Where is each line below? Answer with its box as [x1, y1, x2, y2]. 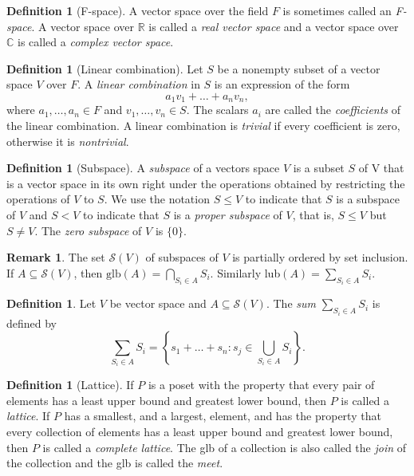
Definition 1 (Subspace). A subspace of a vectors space [6, 159, 280, 176]
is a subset [293, 159, 345, 176]
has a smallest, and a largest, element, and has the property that [64, 407, 381, 424]
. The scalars [186, 101, 249, 118]
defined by [6, 314, 57, 331]
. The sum [266, 295, 316, 312]
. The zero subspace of [34, 222, 142, 238]
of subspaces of [145, 249, 219, 266]
